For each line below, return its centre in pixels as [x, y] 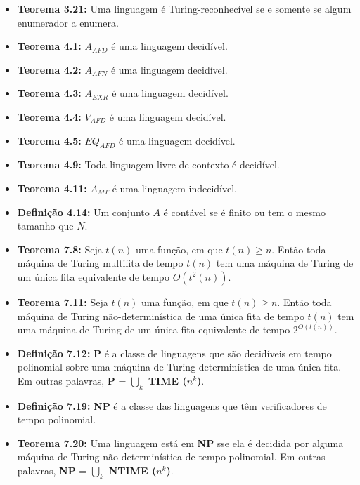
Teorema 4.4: [49, 116]
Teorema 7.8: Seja [60, 249]
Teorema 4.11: [52, 188]
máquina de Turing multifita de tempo [100, 263]
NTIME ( [133, 471]
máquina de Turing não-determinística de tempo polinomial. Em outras [171, 457]
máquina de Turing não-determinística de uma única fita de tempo [161, 315]
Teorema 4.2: [49, 69]
